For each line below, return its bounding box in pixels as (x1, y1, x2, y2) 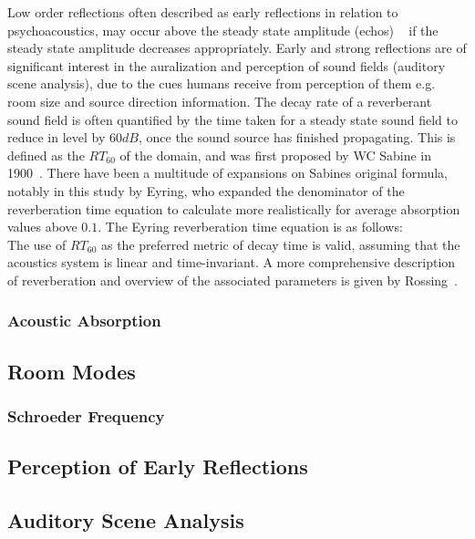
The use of (7, 234, 67, 254)
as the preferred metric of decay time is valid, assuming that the (100, 234, 460, 254)
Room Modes (7, 357, 136, 385)
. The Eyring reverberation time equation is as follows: (98, 217, 403, 236)
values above (7, 217, 77, 236)
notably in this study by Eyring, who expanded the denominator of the (7, 181, 405, 200)
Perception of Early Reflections (7, 452, 308, 481)
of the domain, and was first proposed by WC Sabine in (119, 145, 431, 164)
